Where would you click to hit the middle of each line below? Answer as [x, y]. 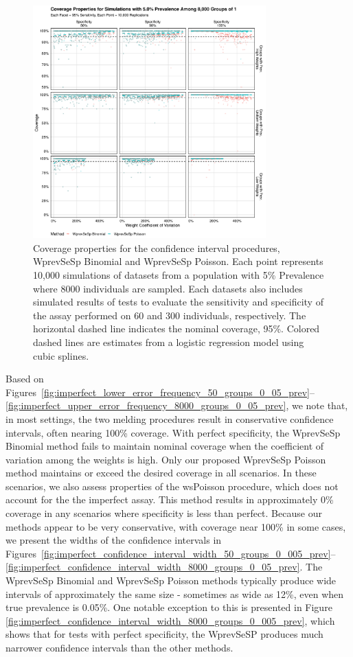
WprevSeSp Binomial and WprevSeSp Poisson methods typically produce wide [171, 580]
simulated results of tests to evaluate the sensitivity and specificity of [178, 302]
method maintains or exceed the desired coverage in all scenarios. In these [161, 473]
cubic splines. [61, 355]
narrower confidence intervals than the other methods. [119, 647]
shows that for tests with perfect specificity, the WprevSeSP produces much [164, 634]
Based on [25, 379]
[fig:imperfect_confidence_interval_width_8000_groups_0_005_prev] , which [170, 620]
